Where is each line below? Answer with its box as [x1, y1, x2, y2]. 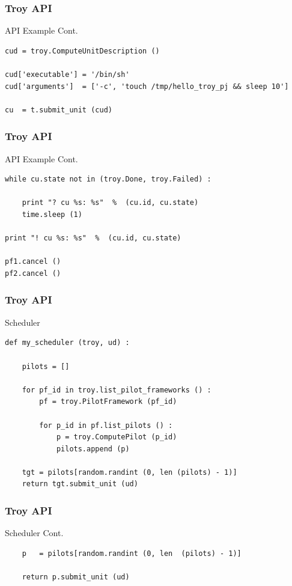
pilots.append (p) [56, 444, 130, 453]
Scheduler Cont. [5, 526, 64, 539]
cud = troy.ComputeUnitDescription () [5, 46, 160, 55]
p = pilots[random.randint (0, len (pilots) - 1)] [22, 549, 242, 558]
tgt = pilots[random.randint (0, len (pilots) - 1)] [22, 468, 237, 477]
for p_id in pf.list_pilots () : [39, 421, 173, 430]
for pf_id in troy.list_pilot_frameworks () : [22, 385, 211, 394]
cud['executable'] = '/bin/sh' [5, 70, 130, 79]
